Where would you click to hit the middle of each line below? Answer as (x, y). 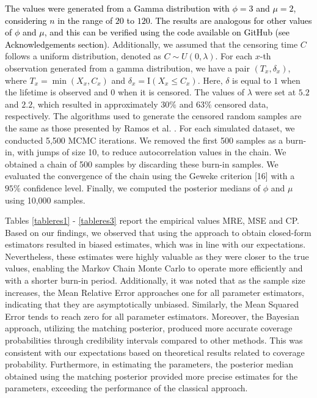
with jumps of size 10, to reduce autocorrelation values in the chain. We (152, 152)
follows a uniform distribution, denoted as (83, 56)
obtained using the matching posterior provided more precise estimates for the (151, 376)
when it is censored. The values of (181, 92)
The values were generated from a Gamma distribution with (117, 8)
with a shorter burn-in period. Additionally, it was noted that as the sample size (155, 280)
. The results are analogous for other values (231, 20)
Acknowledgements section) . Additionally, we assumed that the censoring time (151, 44)
